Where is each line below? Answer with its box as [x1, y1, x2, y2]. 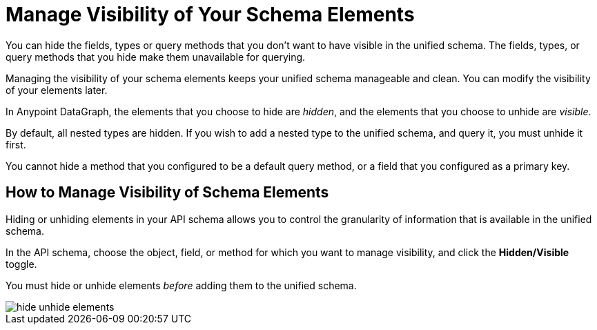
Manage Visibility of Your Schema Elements [6, 3, 415, 26]
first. [6, 138, 26, 151]
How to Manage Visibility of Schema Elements [6, 184, 329, 202]
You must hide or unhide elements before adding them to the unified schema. [6, 279, 357, 291]
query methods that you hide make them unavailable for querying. [6, 50, 306, 63]
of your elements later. [6, 84, 108, 96]
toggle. [6, 258, 37, 270]
